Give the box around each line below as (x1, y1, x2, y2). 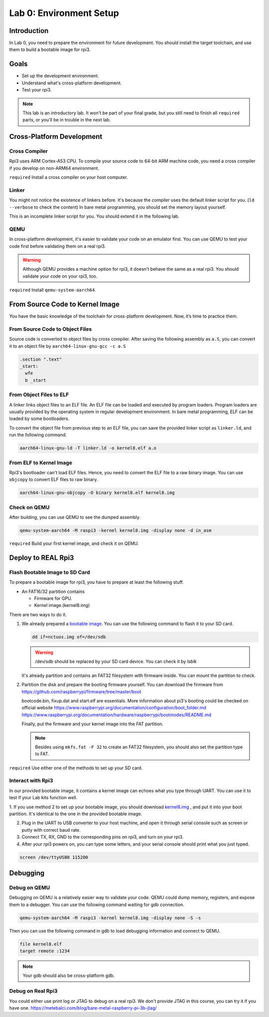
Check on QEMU (9, 504, 50, 510)
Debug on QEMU (9, 884, 50, 891)
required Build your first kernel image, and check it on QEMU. (9, 540, 139, 546)
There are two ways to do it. (9, 611, 67, 617)
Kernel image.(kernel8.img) (34, 602, 90, 608)
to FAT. (35, 751, 49, 757)
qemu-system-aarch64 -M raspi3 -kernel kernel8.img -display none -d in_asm (19, 527, 212, 533)
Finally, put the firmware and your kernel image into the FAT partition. (21, 721, 164, 727)
